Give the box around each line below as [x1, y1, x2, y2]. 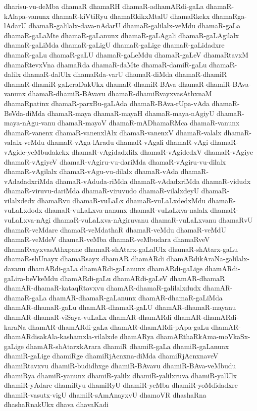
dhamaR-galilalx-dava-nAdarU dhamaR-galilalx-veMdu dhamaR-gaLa [28, 20, 241, 31]
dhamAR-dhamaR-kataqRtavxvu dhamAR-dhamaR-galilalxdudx [4, 283, 201, 293]
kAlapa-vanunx [4, 10, 50, 21]
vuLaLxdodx [4, 205, 43, 215]
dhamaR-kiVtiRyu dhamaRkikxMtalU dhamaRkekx [51, 10, 210, 21]
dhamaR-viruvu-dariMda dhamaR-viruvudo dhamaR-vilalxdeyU [4, 185, 199, 196]
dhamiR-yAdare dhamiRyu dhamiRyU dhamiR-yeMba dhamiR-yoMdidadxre [4, 380, 238, 390]
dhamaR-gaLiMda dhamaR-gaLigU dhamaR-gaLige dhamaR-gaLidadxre [4, 40, 225, 50]
